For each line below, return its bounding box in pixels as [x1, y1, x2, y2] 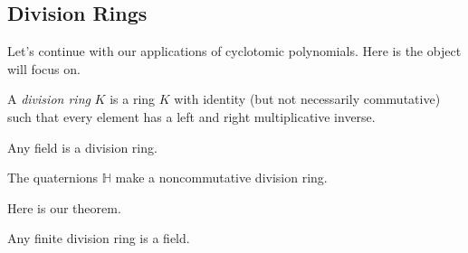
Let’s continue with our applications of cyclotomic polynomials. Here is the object [7, 42, 462, 61]
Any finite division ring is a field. [7, 229, 190, 248]
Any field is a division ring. [7, 137, 158, 156]
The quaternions [7, 168, 99, 187]
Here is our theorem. [7, 198, 121, 217]
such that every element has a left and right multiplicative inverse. [7, 107, 376, 126]
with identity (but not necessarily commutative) [174, 89, 441, 108]
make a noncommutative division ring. [115, 168, 328, 187]
